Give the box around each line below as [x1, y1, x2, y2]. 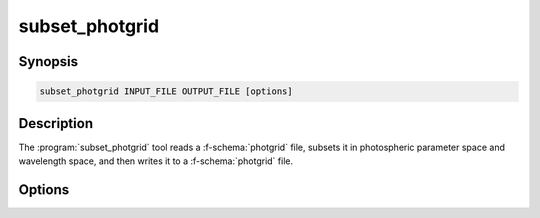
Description [18, 115, 94, 132]
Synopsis [18, 53, 79, 70]
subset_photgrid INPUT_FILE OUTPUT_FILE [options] [39, 86, 294, 97]
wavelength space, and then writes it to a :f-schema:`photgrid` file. [18, 155, 294, 167]
